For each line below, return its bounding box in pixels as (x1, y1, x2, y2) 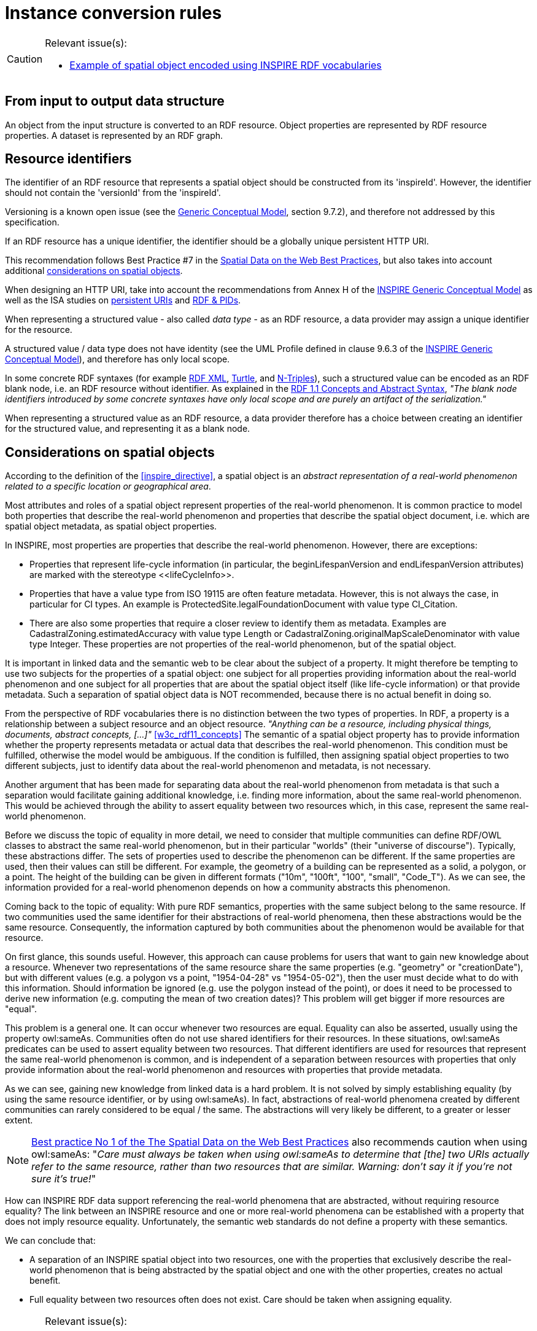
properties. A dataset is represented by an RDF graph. (5, 130, 223, 141)
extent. (5, 1115, 33, 1126)
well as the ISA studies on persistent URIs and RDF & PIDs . (5, 295, 241, 306)
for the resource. (5, 324, 72, 335)
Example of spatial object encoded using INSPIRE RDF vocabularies (69, 58, 382, 71)
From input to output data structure (5, 93, 225, 109)
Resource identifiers (5, 151, 132, 167)
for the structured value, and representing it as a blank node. (5, 423, 250, 434)
